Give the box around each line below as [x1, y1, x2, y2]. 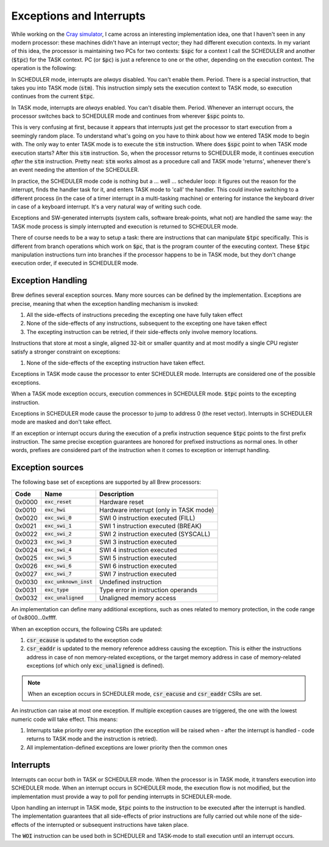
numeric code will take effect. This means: [11, 715, 118, 723]
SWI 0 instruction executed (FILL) [99, 514, 196, 522]
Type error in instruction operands [99, 586, 198, 594]
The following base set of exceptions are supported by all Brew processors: [11, 478, 201, 486]
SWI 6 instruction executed [99, 561, 177, 570]
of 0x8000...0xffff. [11, 614, 57, 622]
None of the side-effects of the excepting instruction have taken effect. [26, 359, 205, 366]
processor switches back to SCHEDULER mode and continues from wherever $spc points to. [11, 113, 245, 120]
